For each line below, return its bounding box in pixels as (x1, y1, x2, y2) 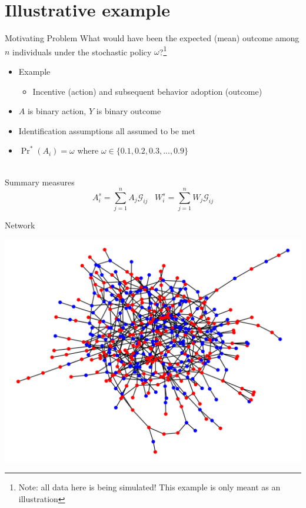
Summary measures (5, 175, 75, 188)
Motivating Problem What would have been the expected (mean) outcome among (5, 32, 300, 44)
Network (5, 219, 35, 231)
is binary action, (27, 105, 87, 117)
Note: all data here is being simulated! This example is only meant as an (18, 481, 281, 493)
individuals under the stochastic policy (12, 45, 152, 58)
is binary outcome (96, 105, 161, 117)
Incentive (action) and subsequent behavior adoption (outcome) (32, 85, 262, 97)
